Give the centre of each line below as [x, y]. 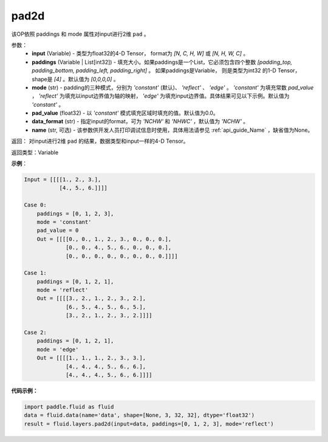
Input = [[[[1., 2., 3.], [63, 179]
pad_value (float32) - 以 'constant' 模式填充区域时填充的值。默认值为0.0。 [125, 113]
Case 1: [35, 273]
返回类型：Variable [35, 152]
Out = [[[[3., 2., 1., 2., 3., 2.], [91, 298]
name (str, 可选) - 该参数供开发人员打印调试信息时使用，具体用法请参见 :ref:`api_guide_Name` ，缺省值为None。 [173, 130]
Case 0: [35, 205]
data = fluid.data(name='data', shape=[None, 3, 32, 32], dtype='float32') [139, 415]
